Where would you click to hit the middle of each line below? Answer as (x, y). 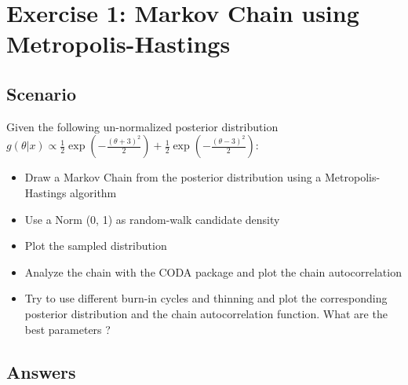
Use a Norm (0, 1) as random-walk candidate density (152, 219)
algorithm (93, 192)
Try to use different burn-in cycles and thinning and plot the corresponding (206, 298)
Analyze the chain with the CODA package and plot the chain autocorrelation (213, 271)
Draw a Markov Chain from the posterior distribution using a (173, 177)
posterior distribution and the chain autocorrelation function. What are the (206, 313)
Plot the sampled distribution (96, 246)
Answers (41, 371)
